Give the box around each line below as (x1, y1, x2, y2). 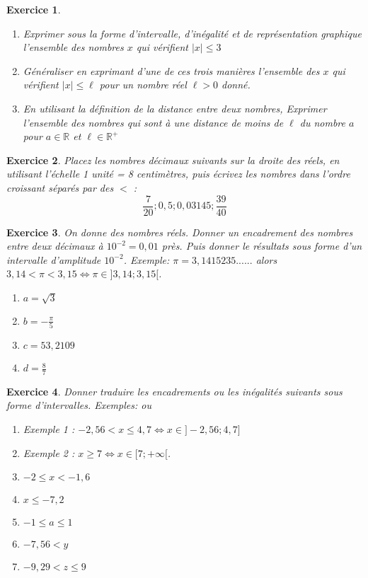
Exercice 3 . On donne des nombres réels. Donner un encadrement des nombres (6, 224, 353, 239)
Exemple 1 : (23, 422, 75, 437)
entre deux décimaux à (6, 238, 103, 253)
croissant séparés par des (6, 180, 114, 195)
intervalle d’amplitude (6, 252, 101, 267)
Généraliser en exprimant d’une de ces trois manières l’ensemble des (23, 63, 320, 78)
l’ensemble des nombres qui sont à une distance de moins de (23, 115, 284, 129)
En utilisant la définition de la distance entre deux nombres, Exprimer (23, 100, 327, 115)
